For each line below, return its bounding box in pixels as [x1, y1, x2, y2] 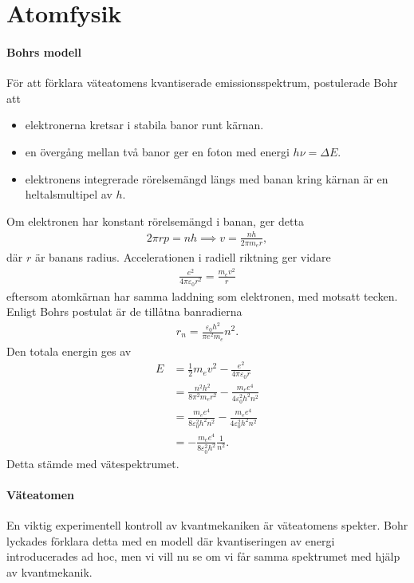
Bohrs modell [6, 43, 81, 60]
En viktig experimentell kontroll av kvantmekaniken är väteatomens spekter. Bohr [6, 517, 408, 534]
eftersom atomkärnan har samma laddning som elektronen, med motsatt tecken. [6, 287, 398, 304]
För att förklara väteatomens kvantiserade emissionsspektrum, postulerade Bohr [6, 74, 398, 91]
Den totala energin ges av [6, 342, 132, 359]
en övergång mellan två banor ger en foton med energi [25, 143, 290, 160]
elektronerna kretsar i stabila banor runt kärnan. [25, 116, 264, 133]
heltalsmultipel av [25, 186, 112, 203]
